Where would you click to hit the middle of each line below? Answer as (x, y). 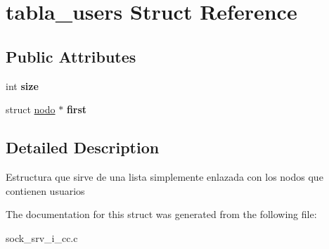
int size (22, 85)
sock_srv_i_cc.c (42, 237)
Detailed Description (83, 147)
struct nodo (31, 109)
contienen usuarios (45, 190)
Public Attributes (71, 56)
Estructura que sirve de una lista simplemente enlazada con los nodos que (164, 176)
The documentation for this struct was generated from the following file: (161, 214)
